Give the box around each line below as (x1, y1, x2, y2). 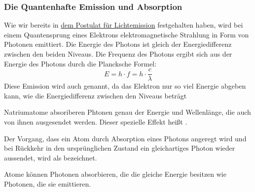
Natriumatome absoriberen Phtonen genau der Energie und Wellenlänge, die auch (4, 107, 251, 117)
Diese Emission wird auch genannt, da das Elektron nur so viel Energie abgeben (4, 81, 246, 91)
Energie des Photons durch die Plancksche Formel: (4, 58, 157, 68)
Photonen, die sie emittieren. (4, 179, 91, 189)
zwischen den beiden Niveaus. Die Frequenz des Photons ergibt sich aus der (4, 49, 232, 59)
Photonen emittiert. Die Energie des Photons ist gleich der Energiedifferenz (4, 39, 232, 49)
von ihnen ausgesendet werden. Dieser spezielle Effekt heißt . (4, 117, 187, 127)
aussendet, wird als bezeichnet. (4, 152, 97, 162)
